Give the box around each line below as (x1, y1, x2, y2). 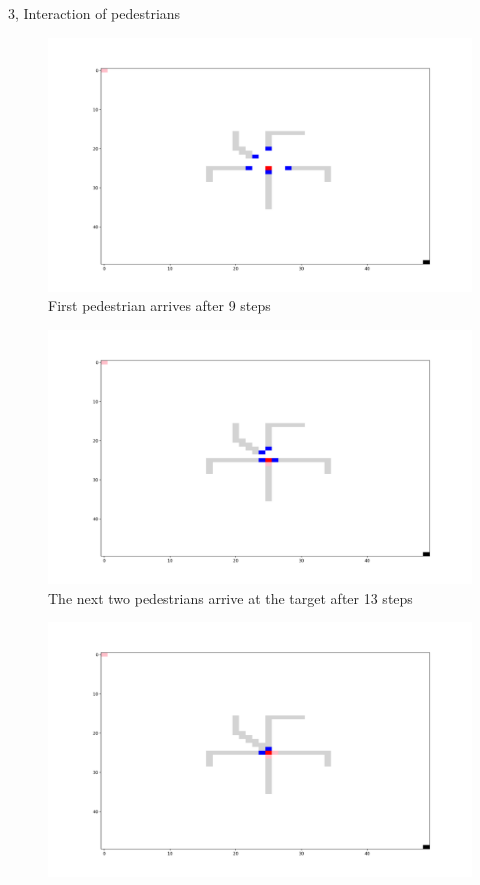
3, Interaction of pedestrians (8, 3, 181, 23)
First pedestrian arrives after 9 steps (48, 295, 271, 316)
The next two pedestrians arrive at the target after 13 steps (48, 587, 413, 608)
